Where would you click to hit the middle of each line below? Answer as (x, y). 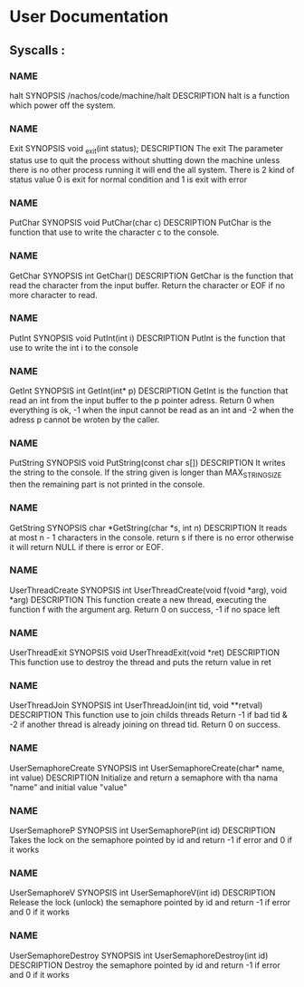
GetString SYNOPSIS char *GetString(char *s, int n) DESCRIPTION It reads (148, 527)
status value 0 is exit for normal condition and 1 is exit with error (128, 179)
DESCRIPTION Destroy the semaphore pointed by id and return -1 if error (145, 965)
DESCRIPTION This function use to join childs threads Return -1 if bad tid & (148, 715)
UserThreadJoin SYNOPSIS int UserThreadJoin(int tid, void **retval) (136, 705)
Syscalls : (38, 50)
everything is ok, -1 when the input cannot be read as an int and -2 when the (152, 411)
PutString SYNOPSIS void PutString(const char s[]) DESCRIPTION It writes (147, 463)
